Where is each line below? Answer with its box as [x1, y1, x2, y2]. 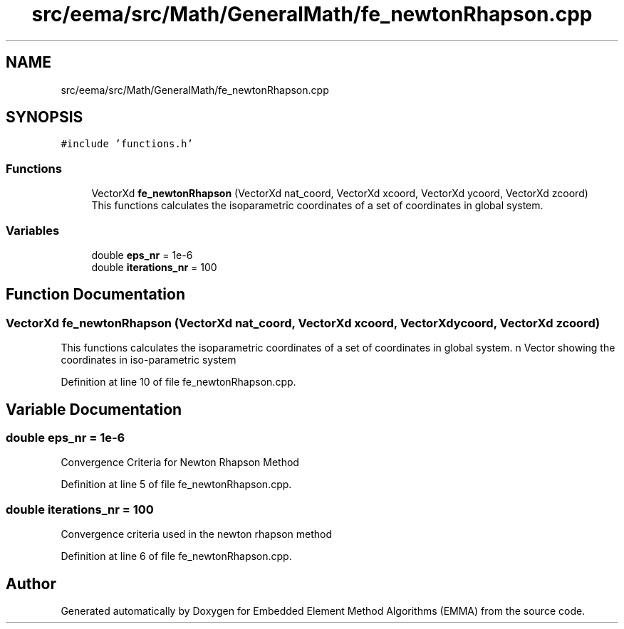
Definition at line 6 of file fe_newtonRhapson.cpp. [61, 550, 292, 563]
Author [6, 574, 56, 593]
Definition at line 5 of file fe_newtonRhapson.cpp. [61, 478, 292, 491]
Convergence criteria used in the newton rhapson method [61, 528, 333, 541]
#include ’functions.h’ [61, 138, 193, 150]
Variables [6, 223, 60, 238]
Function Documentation [6, 285, 185, 304]
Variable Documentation [6, 400, 182, 418]
